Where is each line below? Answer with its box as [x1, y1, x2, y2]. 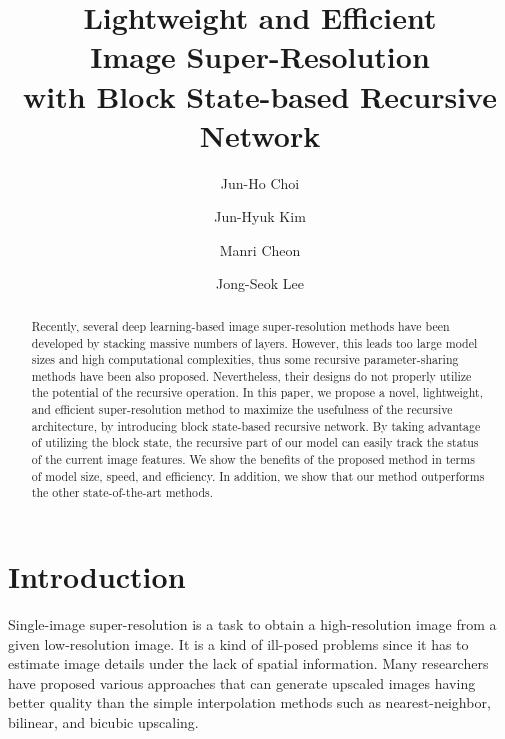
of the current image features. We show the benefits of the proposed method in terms [31, 451, 475, 468]
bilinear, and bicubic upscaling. [8, 711, 199, 732]
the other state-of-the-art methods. [31, 484, 213, 501]
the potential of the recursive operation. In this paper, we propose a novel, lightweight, [31, 384, 484, 401]
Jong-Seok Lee [216, 273, 304, 294]
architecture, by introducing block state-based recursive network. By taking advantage [31, 417, 481, 434]
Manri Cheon [219, 239, 301, 260]
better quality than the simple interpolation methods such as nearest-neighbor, [8, 692, 491, 713]
